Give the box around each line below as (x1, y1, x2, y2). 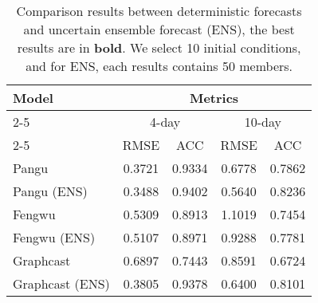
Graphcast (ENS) (13, 274, 110, 293)
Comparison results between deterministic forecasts (16, 2, 302, 20)
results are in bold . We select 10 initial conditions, (17, 38, 301, 57)
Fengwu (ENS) (13, 228, 96, 246)
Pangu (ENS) (13, 182, 88, 200)
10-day (244, 112, 281, 131)
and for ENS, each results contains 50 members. (26, 57, 293, 75)
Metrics (189, 89, 239, 107)
